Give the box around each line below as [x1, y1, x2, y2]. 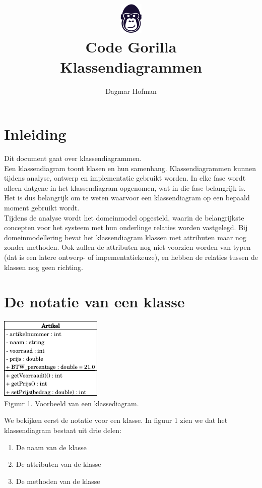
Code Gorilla [85, 36, 177, 57]
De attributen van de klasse [16, 459, 101, 469]
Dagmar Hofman [105, 85, 157, 96]
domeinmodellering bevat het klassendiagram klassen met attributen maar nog [4, 232, 246, 242]
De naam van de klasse [16, 442, 87, 452]
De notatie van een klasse [4, 291, 185, 312]
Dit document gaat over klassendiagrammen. [4, 153, 142, 164]
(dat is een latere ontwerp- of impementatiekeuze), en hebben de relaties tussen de [4, 251, 258, 262]
